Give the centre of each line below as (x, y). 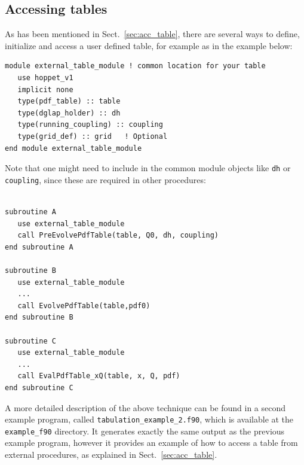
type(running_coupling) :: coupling (90, 125)
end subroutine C (39, 387)
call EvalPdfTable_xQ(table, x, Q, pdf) (99, 376)
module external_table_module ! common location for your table (135, 66)
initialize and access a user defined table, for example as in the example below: (149, 45)
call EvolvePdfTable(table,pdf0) (84, 306)
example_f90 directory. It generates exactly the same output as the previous (145, 431)
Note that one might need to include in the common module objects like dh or (148, 168)
